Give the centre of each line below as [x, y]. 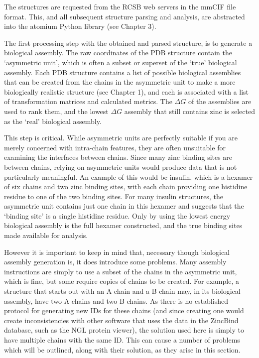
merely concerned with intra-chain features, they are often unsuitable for [115, 147]
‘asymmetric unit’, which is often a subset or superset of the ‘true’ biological [121, 62]
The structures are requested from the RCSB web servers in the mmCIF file [120, 6]
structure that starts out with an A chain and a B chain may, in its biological [122, 291]
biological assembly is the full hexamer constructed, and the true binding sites [123, 225]
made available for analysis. [46, 235]
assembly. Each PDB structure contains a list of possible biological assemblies [123, 72]
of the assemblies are [220, 101]
